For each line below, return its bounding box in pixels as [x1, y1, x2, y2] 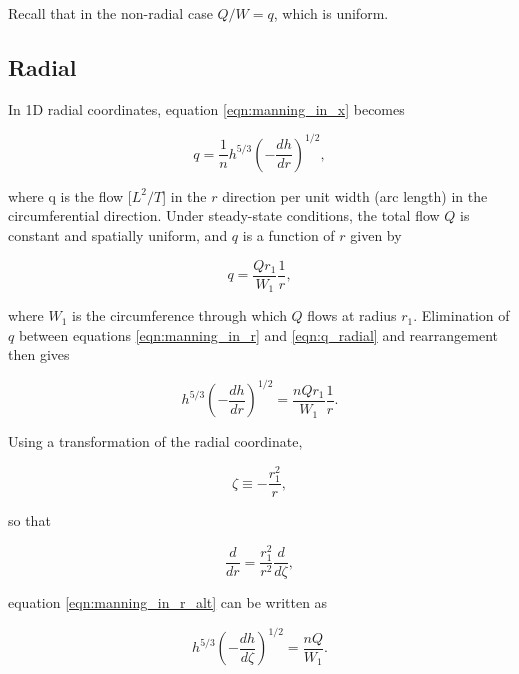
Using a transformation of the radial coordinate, [8, 431, 303, 452]
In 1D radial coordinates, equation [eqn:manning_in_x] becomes [8, 98, 405, 119]
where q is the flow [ [8, 185, 132, 206]
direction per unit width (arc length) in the [222, 185, 488, 206]
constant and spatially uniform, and [8, 225, 228, 246]
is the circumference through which [72, 305, 287, 326]
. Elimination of [413, 305, 510, 326]
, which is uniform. [273, 3, 389, 23]
